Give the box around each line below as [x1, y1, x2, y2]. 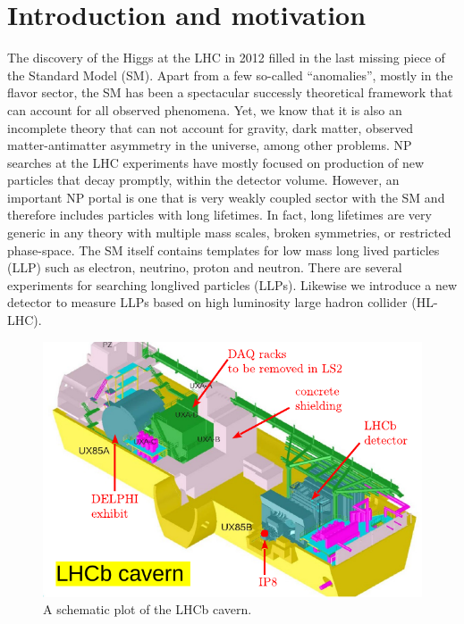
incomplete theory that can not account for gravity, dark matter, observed [7, 118, 414, 137]
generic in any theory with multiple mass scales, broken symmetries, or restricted [7, 223, 451, 242]
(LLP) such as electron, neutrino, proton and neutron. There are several [7, 258, 402, 277]
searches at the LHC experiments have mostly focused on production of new [7, 153, 425, 171]
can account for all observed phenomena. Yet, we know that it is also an [7, 100, 402, 119]
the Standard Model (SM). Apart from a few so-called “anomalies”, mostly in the [7, 65, 453, 84]
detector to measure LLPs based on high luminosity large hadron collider [7, 293, 408, 312]
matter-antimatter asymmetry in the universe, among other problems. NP [7, 136, 412, 154]
